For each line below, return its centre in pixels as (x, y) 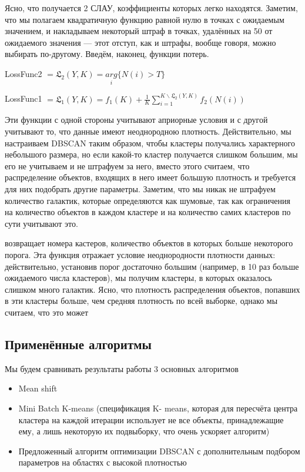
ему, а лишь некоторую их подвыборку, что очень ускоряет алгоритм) (144, 431)
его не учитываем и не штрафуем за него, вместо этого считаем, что (127, 165)
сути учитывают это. (41, 223)
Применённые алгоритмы (78, 344)
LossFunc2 (24, 73)
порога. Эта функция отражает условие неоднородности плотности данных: (140, 254)
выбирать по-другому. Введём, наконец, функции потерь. (107, 54)
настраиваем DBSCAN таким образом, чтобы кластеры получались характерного (150, 143)
